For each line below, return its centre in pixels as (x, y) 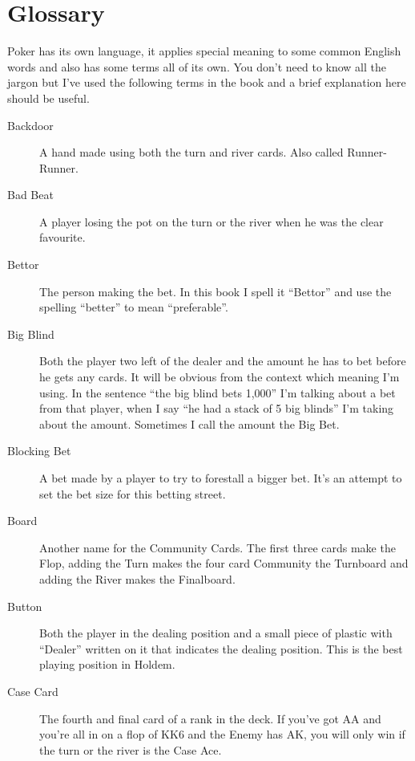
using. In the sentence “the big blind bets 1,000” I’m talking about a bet (218, 392)
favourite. (62, 237)
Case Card (33, 691)
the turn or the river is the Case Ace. (131, 749)
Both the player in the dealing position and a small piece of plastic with (216, 633)
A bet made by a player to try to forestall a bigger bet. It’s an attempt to (221, 478)
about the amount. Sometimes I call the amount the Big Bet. (189, 423)
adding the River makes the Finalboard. (137, 578)
